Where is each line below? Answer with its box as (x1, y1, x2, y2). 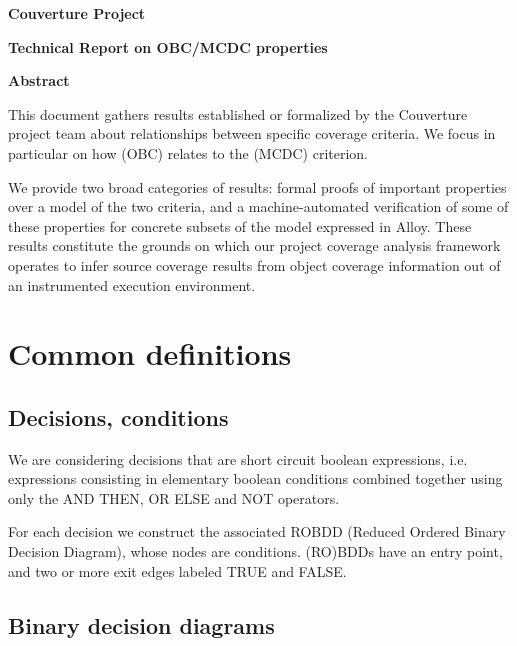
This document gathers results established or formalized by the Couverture (8, 103, 468, 124)
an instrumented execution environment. (8, 274, 256, 295)
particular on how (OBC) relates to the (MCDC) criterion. (8, 142, 368, 163)
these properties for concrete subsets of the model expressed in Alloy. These (8, 215, 472, 236)
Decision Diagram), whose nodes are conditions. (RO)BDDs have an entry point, (8, 541, 503, 562)
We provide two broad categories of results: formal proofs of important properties (8, 176, 507, 197)
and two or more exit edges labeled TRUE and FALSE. (8, 560, 347, 581)
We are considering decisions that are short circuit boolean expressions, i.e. (8, 448, 468, 469)
